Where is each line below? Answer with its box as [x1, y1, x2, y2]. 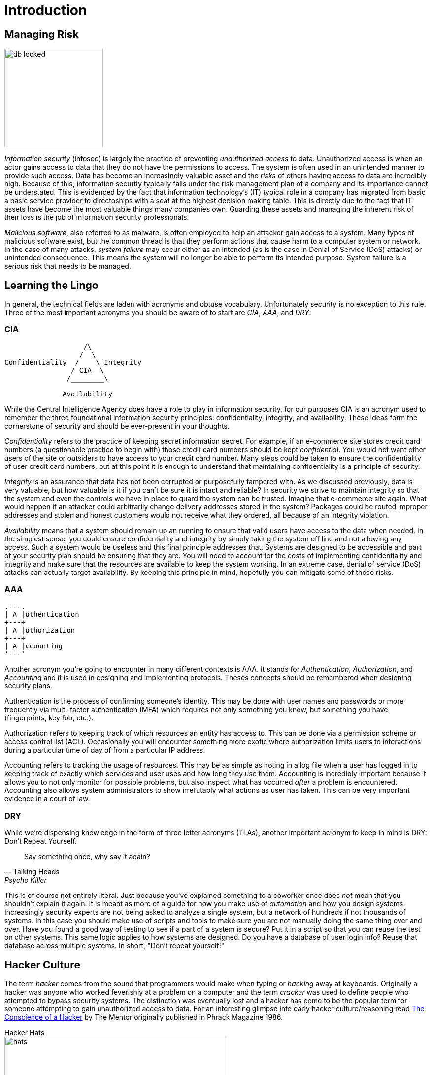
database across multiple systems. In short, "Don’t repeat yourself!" [4, 941, 225, 950]
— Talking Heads [4, 867, 60, 876]
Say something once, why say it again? [24, 852, 150, 861]
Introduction [4, 2, 87, 19]
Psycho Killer [4, 876, 47, 885]
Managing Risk [4, 28, 79, 40]
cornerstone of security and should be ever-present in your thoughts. [4, 421, 230, 430]
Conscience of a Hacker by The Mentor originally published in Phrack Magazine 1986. [4, 1013, 283, 1022]
